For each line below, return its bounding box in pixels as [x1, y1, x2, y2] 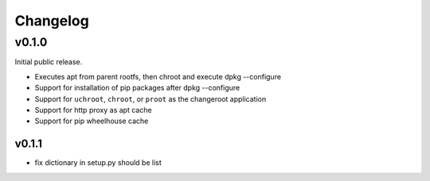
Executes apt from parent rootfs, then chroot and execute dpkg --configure [34, 71, 282, 81]
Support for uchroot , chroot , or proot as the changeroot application [34, 94, 267, 103]
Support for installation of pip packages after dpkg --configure [34, 83, 240, 93]
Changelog [14, 12, 89, 29]
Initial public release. [14, 57, 83, 67]
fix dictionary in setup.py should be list [34, 158, 162, 168]
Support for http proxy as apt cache [34, 105, 152, 114]
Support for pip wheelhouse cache [34, 116, 149, 126]
